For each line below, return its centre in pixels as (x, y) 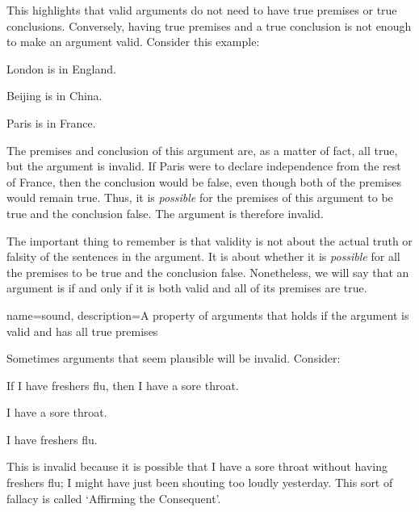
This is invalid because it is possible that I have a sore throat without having (197, 466)
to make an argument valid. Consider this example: (133, 42)
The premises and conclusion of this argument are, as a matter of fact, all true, (202, 150)
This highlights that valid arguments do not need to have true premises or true (202, 10)
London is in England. (61, 68)
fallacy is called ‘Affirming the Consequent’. (114, 498)
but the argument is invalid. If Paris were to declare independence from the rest (204, 166)
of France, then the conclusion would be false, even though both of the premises (204, 181)
